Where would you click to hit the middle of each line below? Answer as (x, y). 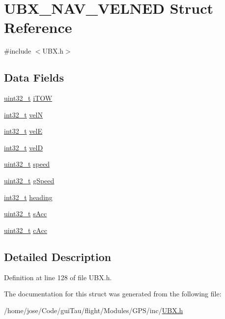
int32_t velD (24, 147)
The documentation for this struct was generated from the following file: (113, 294)
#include (18, 51)
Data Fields (34, 77)
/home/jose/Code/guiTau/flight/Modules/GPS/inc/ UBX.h (94, 310)
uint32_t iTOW (28, 98)
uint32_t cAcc (26, 230)
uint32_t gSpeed (29, 181)
